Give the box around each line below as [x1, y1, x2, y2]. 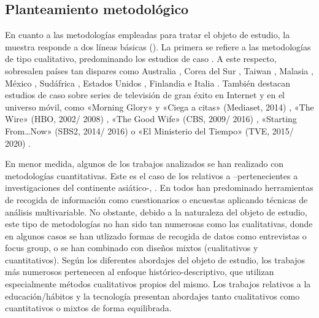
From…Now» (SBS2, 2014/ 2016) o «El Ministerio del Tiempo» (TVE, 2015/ [5, 124, 294, 137]
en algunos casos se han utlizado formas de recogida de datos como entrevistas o [5, 229, 307, 242]
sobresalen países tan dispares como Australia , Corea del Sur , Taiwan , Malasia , [5, 64, 313, 77]
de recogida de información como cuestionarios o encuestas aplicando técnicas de [5, 193, 308, 206]
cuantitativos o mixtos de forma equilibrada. [5, 301, 172, 314]
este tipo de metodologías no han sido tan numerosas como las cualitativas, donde [5, 217, 313, 230]
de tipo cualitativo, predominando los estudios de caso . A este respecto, [5, 52, 277, 65]
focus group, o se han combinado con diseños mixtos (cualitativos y [5, 241, 258, 254]
